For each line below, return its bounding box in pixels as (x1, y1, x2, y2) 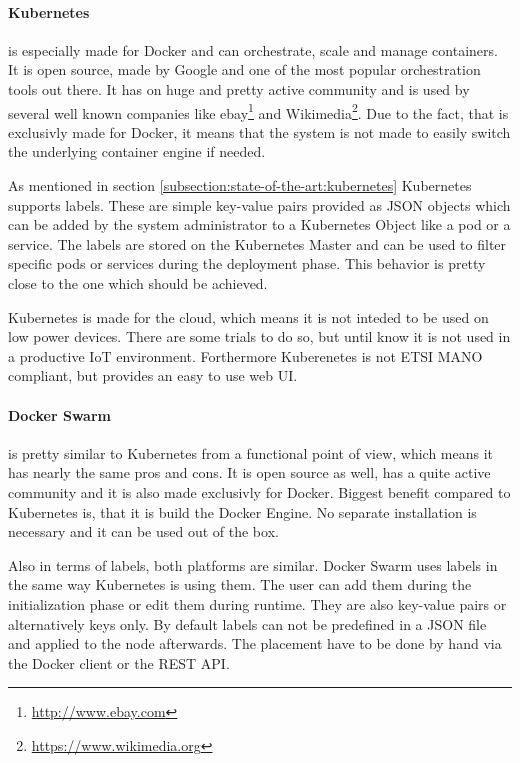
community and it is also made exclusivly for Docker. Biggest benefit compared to (8, 481, 511, 502)
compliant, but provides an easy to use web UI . (8, 365, 298, 386)
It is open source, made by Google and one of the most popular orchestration (8, 59, 481, 80)
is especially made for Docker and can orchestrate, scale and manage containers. (8, 39, 498, 60)
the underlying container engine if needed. (8, 141, 266, 162)
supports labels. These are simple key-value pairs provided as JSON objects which (8, 194, 511, 215)
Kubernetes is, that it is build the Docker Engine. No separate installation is (8, 501, 477, 522)
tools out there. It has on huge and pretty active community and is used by (8, 78, 470, 99)
